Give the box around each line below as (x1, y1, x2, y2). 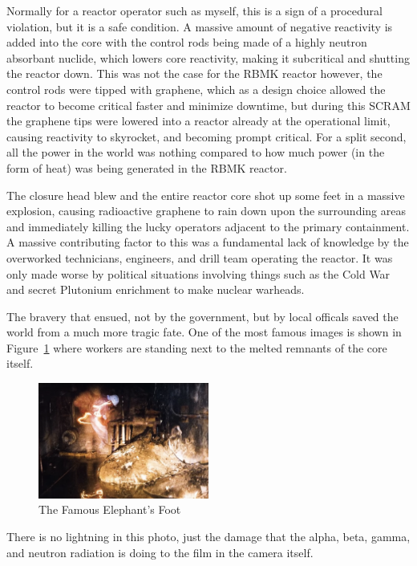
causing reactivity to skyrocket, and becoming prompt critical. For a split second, (6, 128, 407, 145)
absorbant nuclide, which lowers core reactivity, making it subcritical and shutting (6, 49, 410, 66)
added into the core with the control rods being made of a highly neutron (6, 34, 367, 51)
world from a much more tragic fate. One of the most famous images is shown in (6, 324, 402, 340)
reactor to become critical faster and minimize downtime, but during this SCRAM (6, 96, 411, 113)
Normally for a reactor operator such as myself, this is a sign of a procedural (6, 2, 383, 18)
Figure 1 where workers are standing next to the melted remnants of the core (6, 339, 387, 356)
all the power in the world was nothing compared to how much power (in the (6, 144, 385, 161)
